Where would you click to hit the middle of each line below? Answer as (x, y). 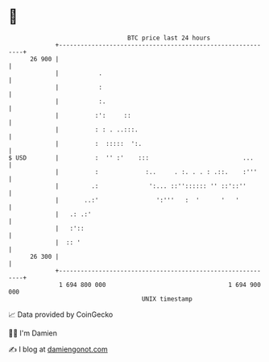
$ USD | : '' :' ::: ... (131, 158)
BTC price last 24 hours (169, 38)
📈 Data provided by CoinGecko (61, 314)
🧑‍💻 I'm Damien (33, 333)
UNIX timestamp (167, 299)
